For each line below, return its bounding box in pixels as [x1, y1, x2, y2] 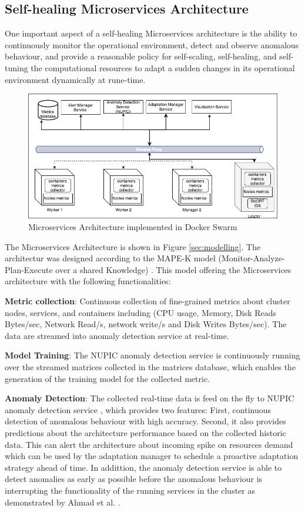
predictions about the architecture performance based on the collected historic [5, 426, 286, 438]
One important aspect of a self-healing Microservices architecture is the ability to [5, 27, 297, 39]
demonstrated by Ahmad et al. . [5, 496, 120, 508]
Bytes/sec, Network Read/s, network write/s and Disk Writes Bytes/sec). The [5, 318, 287, 330]
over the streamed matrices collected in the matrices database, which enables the [5, 360, 296, 373]
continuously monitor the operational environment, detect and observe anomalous [5, 38, 299, 51]
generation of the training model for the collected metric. [5, 372, 210, 384]
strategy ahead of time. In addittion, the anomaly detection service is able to [5, 461, 282, 473]
